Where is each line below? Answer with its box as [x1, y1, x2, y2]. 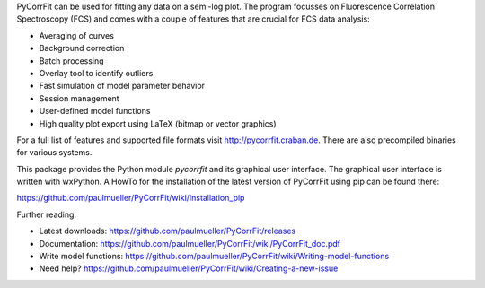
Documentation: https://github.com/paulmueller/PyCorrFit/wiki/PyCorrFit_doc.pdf [39, 238, 341, 249]
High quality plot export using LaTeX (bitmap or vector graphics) [39, 118, 278, 129]
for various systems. [16, 147, 93, 158]
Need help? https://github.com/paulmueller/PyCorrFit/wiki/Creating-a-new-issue [39, 263, 339, 274]
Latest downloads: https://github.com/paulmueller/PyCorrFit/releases [39, 225, 296, 237]
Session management [39, 92, 120, 103]
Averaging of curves [39, 30, 114, 40]
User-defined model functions [39, 106, 151, 117]
